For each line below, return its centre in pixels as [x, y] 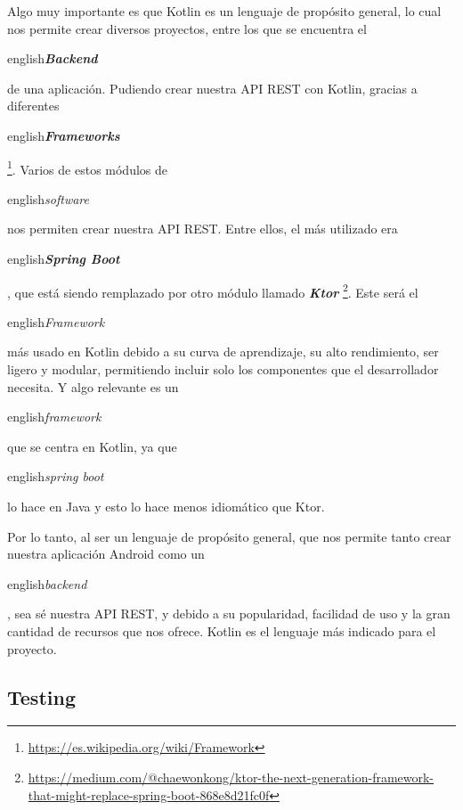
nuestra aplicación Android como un [106, 554]
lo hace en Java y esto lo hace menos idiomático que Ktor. [166, 506]
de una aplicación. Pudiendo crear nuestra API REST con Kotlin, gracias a [212, 88]
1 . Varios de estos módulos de [88, 168]
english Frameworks [64, 135]
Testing [41, 696]
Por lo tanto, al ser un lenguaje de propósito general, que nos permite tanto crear [229, 536]
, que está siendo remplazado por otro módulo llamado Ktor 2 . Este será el [213, 290]
